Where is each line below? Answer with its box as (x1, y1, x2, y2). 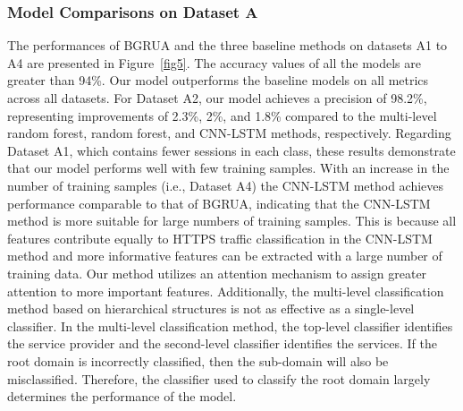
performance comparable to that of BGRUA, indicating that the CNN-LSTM (7, 193, 431, 212)
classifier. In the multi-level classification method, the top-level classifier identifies (7, 316, 453, 335)
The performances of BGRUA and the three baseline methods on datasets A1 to (7, 36, 448, 55)
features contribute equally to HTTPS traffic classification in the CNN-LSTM (7, 228, 433, 247)
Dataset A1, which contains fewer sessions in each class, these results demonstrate (7, 141, 456, 159)
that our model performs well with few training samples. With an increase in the (7, 158, 450, 177)
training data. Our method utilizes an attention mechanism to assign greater (7, 263, 427, 282)
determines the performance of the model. (7, 387, 237, 406)
